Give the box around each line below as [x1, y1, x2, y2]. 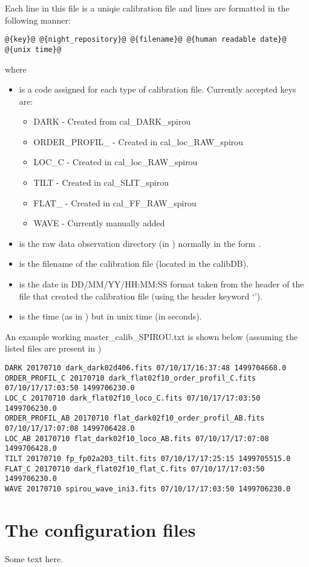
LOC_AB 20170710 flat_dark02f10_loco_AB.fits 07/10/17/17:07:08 [5, 434, 269, 443]
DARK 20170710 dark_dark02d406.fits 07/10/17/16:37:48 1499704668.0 [5, 364, 287, 372]
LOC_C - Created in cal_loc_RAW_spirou [33, 156, 198, 168]
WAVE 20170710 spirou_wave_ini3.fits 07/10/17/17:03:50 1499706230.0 [5, 484, 291, 493]
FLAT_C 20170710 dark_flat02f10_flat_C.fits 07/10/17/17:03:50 [5, 464, 265, 473]
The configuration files [5, 517, 196, 542]
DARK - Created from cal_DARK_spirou [33, 115, 191, 128]
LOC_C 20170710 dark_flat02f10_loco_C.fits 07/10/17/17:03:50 [5, 393, 261, 402]
